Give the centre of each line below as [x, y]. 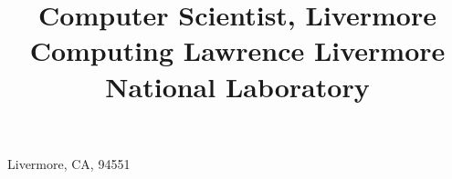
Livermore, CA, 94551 [69, 163]
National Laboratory [237, 86]
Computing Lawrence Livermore [237, 50]
